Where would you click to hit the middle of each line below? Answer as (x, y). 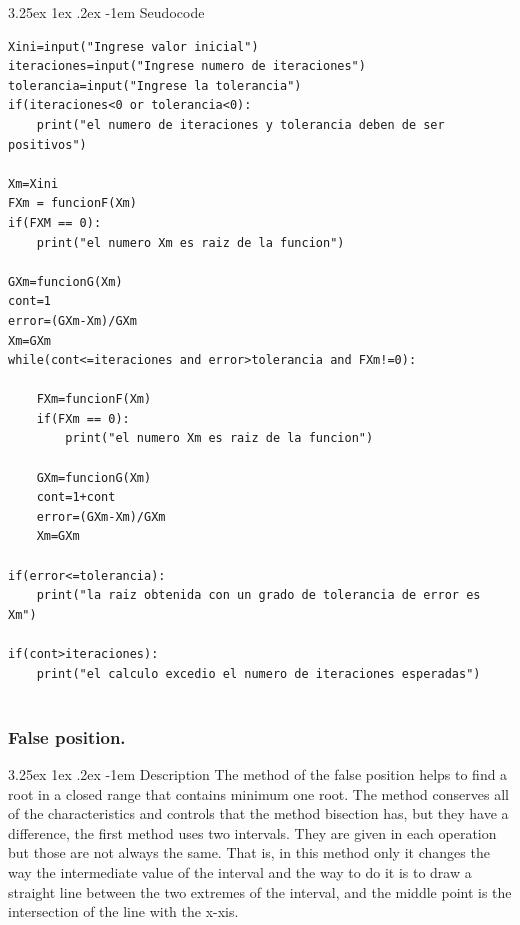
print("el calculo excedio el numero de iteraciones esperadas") (258, 673)
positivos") (47, 144)
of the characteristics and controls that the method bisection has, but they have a (258, 813)
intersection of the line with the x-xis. (123, 911)
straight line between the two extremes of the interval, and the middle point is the (260, 891)
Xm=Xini (33, 183)
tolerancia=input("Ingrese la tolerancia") (155, 85)
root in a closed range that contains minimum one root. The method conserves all (258, 793)
